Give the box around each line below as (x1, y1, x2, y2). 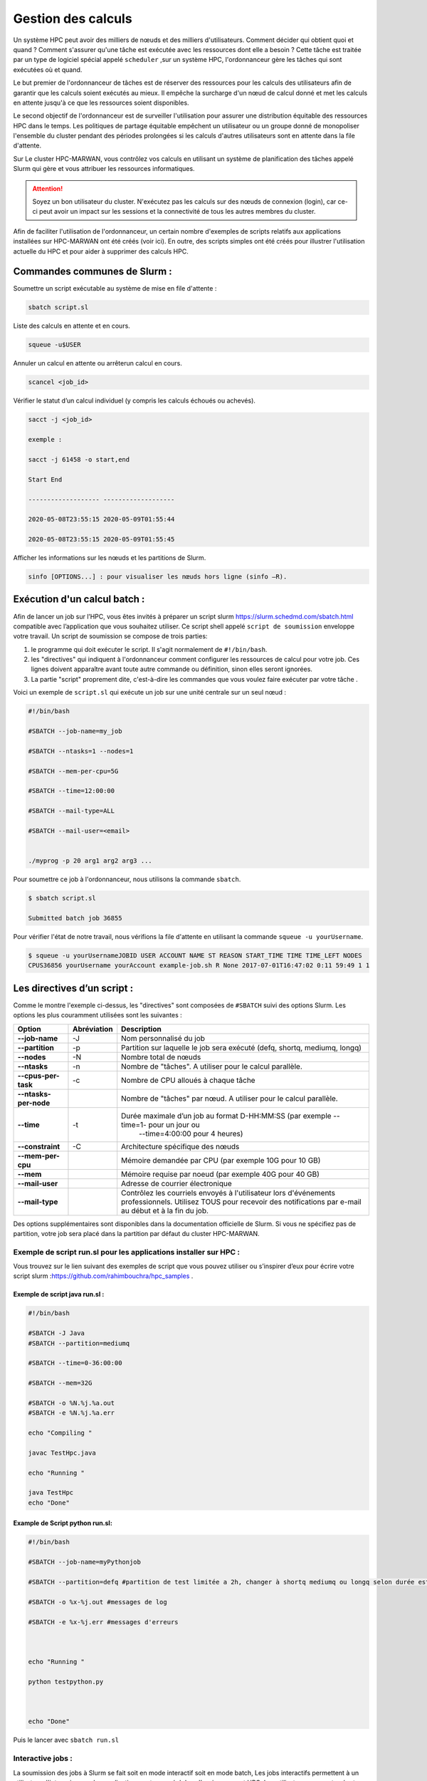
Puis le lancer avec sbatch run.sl (13, 1735, 120, 1745)
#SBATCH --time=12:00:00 (28, 787, 115, 795)
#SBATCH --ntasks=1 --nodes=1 (28, 747, 134, 755)
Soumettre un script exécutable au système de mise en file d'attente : (13, 284, 217, 293)
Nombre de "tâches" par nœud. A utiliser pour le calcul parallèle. (121, 1094, 338, 1104)
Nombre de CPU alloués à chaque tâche (121, 1075, 255, 1085)
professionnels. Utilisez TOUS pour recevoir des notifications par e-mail (121, 1197, 362, 1207)
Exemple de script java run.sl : (13, 1290, 105, 1299)
